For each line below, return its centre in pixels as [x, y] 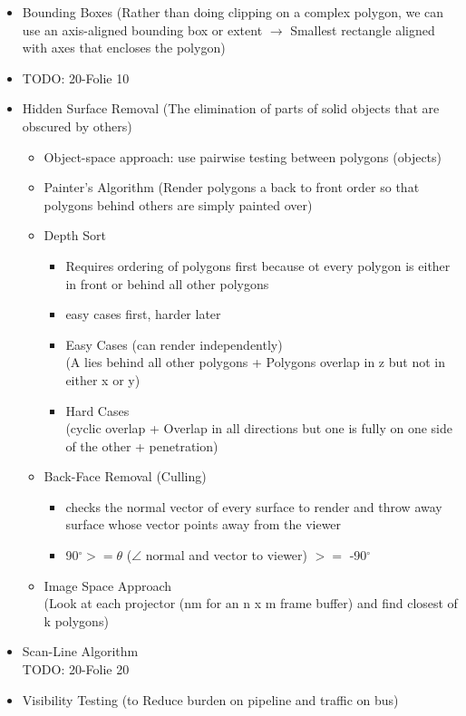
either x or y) [103, 379]
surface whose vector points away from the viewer [204, 524]
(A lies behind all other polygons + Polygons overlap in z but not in [255, 362]
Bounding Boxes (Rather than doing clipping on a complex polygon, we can [233, 12]
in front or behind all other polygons [167, 283]
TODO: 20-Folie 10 [76, 77]
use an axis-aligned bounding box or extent [142, 29]
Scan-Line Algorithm [80, 651]
